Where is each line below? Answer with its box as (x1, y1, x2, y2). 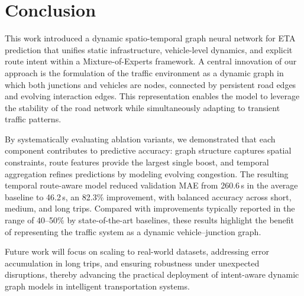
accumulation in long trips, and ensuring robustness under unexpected (5, 256, 260, 269)
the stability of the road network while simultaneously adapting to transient (5, 101, 280, 113)
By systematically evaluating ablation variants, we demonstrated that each (5, 132, 276, 145)
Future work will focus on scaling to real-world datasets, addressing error (5, 245, 270, 258)
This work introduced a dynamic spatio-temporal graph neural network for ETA (5, 32, 296, 44)
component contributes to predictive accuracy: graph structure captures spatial (5, 144, 292, 157)
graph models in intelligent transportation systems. (5, 280, 190, 292)
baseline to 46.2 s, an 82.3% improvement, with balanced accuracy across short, (5, 190, 292, 203)
